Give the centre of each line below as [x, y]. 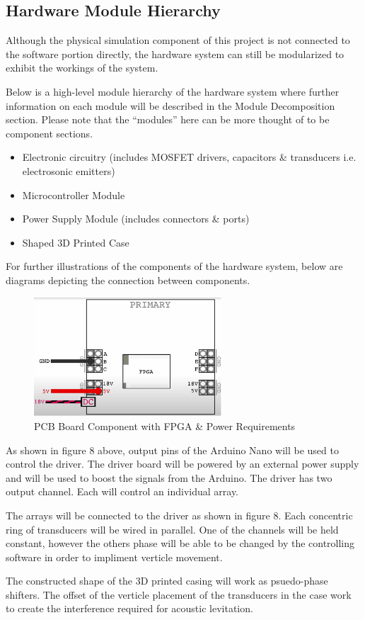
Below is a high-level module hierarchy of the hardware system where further [173, 91]
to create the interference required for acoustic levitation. [129, 608]
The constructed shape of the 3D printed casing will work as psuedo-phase [167, 581]
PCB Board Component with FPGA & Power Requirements [165, 425]
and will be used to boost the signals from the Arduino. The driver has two [169, 477]
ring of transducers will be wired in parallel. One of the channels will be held [172, 529]
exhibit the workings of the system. [82, 68]
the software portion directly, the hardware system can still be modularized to [175, 53]
